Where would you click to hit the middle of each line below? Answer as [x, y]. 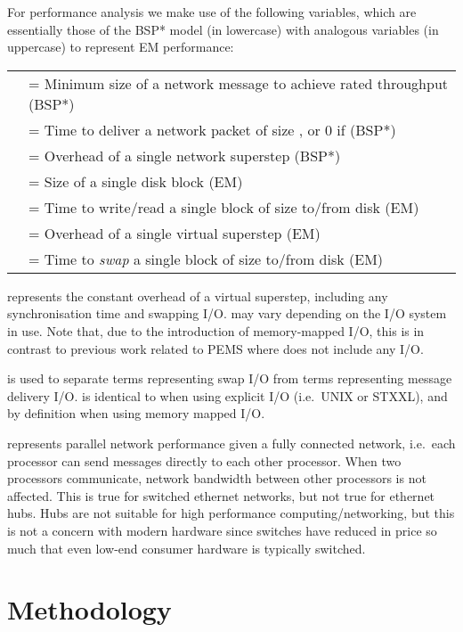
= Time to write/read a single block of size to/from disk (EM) [224, 207]
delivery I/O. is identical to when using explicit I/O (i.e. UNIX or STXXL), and [227, 395]
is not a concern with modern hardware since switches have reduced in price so [222, 530]
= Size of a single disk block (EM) [136, 181]
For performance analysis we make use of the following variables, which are [212, 12]
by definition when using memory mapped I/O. [136, 413]
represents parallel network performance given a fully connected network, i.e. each [231, 443]
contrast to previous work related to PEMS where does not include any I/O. [215, 348]
